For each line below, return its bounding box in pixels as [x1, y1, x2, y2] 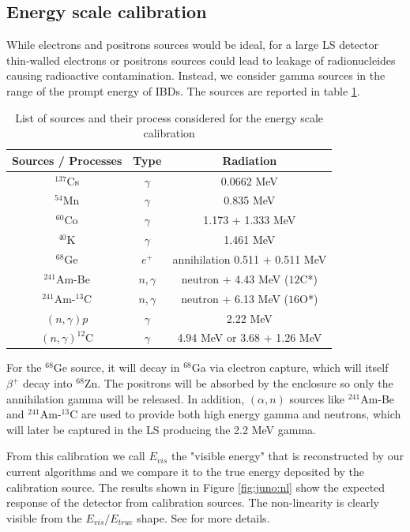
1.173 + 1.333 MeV [203, 212, 296, 228]
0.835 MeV [224, 192, 276, 208]
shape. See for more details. [137, 509, 270, 526]
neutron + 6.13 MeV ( [181, 290, 289, 306]
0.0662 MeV [220, 172, 278, 189]
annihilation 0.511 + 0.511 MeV [172, 250, 327, 267]
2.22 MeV [226, 309, 273, 326]
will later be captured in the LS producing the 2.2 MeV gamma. [6, 421, 316, 437]
